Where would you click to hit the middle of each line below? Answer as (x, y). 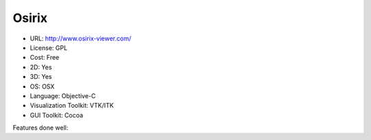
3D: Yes (41, 77)
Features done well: (41, 128)
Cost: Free (45, 58)
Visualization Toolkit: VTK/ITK (72, 106)
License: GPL (49, 47)
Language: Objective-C (63, 95)
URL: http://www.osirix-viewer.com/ (81, 38)
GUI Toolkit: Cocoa (57, 115)
